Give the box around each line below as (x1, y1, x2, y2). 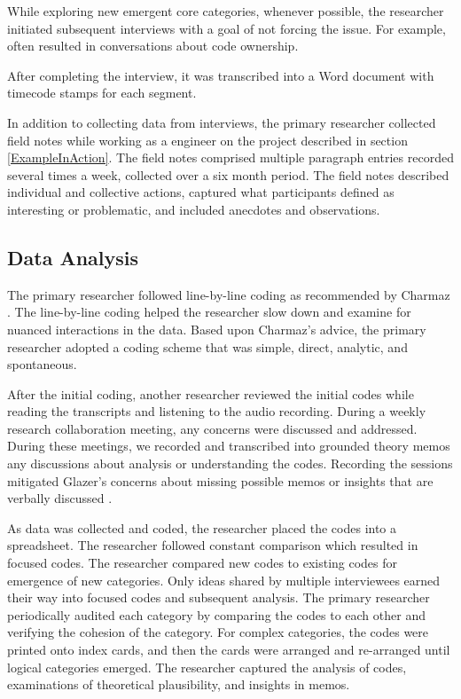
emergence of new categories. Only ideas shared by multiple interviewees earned (7, 570, 441, 589)
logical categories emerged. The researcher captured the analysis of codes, (7, 657, 407, 676)
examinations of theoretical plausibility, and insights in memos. (7, 675, 350, 694)
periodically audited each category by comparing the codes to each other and (7, 605, 426, 624)
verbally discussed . (7, 489, 113, 507)
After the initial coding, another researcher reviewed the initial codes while (7, 384, 414, 403)
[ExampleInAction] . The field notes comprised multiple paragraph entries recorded (7, 148, 454, 167)
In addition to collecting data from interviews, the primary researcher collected (7, 113, 436, 131)
